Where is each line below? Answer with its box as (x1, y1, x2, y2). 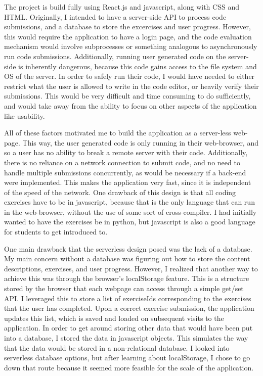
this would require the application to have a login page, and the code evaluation (4, 31, 252, 41)
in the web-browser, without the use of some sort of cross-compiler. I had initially (4, 206, 257, 217)
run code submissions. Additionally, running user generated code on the (4, 51, 226, 61)
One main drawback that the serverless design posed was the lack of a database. (4, 243, 252, 254)
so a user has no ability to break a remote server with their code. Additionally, (4, 147, 248, 158)
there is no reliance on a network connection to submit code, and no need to (4, 157, 240, 167)
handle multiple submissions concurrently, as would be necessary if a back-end (4, 167, 246, 177)
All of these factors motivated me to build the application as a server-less (4, 127, 231, 138)
